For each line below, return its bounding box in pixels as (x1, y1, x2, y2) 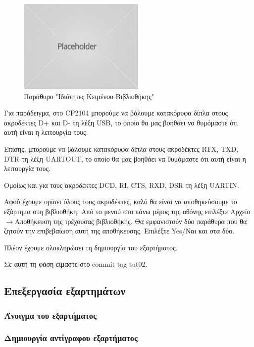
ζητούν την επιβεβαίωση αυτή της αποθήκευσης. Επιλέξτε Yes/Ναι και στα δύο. (4, 226, 235, 236)
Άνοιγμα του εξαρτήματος (4, 309, 97, 321)
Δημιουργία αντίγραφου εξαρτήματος (4, 332, 138, 344)
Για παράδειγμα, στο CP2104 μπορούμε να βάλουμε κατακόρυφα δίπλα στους (4, 108, 228, 118)
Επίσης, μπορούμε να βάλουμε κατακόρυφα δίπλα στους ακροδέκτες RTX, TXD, (4, 143, 239, 154)
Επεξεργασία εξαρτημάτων (4, 283, 126, 298)
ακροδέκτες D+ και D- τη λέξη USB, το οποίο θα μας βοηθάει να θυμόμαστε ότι (4, 117, 238, 127)
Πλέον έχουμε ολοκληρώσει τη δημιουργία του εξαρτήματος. (4, 242, 178, 252)
